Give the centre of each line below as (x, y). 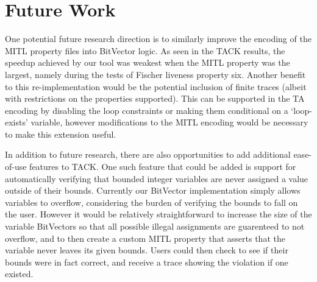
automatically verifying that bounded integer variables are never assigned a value (157, 178)
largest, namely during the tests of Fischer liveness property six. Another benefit (155, 74)
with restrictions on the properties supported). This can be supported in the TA (155, 98)
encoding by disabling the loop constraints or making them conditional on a (147, 110)
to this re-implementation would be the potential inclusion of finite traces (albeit (156, 86)
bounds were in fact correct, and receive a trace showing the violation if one (147, 262)
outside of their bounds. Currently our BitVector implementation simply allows (153, 190)
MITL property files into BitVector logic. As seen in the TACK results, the (145, 50)
